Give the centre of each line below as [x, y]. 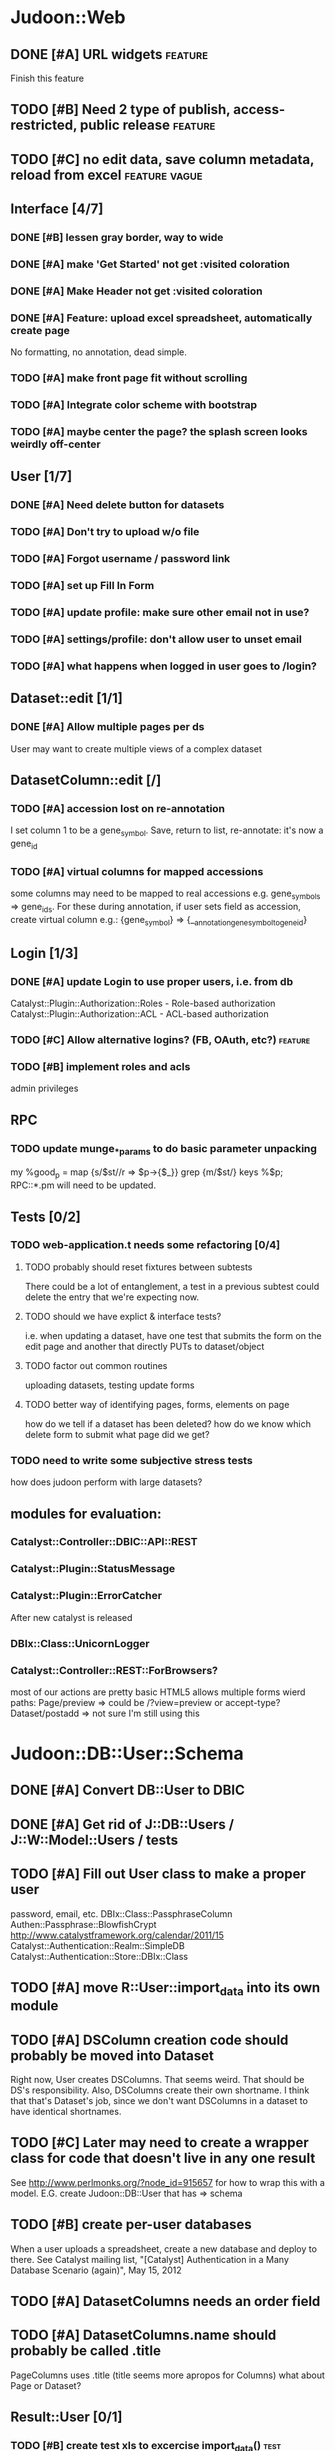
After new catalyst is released [71, 1617]
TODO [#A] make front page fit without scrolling [129, 378]
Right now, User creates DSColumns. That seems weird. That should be [157, 2080]
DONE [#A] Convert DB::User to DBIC [127, 1790]
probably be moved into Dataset [112, 2055]
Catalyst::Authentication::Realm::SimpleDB [97, 1945]
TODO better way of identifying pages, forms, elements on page [157, 1404]
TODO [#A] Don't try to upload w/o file [105, 532]
